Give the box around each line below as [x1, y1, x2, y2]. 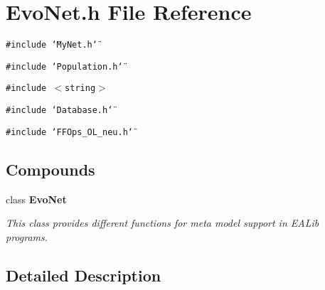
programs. [6, 229, 48, 244]
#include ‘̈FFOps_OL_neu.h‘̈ [6, 127, 133, 137]
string [65, 83, 96, 94]
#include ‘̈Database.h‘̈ [6, 105, 113, 116]
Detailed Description [6, 264, 161, 286]
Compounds [6, 158, 95, 180]
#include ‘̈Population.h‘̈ [6, 61, 123, 72]
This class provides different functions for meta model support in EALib [6, 215, 319, 230]
